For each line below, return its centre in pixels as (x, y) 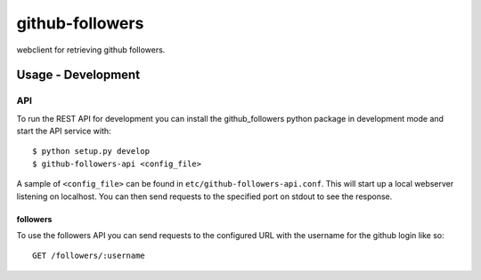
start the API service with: (64, 131)
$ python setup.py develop (91, 152)
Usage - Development (78, 75)
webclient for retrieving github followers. (91, 50)
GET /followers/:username (89, 256)
